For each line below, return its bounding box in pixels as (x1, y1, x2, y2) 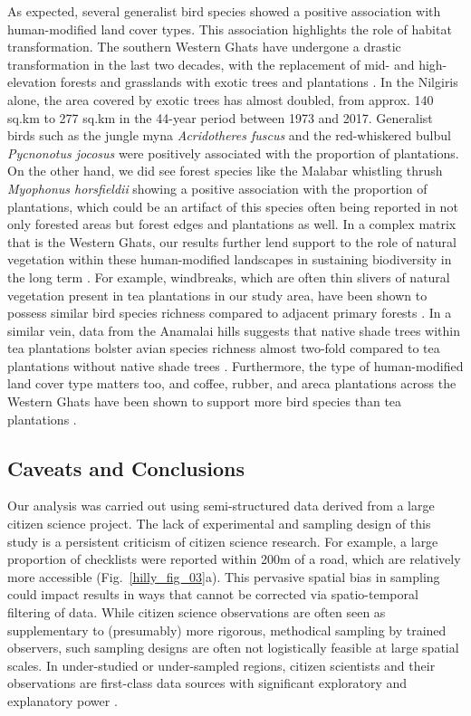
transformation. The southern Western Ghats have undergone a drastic (7, 37, 401, 56)
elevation (7, 72, 57, 91)
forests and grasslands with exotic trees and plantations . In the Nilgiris (60, 72, 458, 91)
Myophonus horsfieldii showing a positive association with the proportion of (7, 178, 428, 197)
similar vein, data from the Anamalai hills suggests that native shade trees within (7, 320, 460, 339)
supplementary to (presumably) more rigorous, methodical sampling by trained (7, 620, 447, 639)
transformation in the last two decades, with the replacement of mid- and (7, 54, 415, 73)
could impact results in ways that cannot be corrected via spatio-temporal (7, 585, 418, 604)
